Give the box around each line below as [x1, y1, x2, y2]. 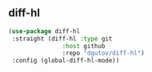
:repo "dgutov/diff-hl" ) [62, 49, 146, 58]
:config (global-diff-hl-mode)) [11, 57, 120, 65]
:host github [62, 42, 106, 50]
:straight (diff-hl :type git [11, 35, 113, 43]
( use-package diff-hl [8, 27, 81, 35]
